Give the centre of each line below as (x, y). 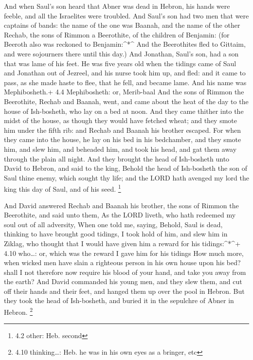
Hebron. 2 (18, 311)
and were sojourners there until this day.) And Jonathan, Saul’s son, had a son (121, 53)
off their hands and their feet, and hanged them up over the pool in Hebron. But (124, 291)
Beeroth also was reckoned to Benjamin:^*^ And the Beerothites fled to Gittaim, (125, 44)
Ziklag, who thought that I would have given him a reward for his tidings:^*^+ (122, 243)
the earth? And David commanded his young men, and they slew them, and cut (123, 281)
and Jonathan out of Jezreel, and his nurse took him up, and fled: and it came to (125, 73)
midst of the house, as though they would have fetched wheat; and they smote (121, 120)
